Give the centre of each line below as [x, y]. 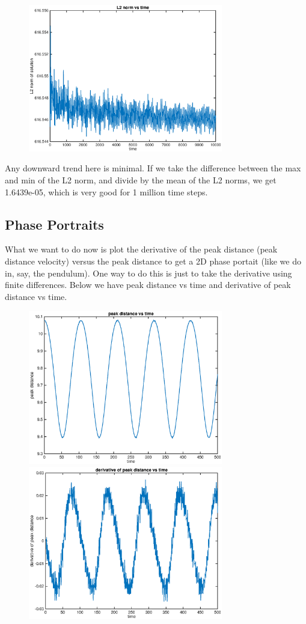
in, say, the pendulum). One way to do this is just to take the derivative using [148, 273]
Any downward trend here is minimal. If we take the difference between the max [153, 168]
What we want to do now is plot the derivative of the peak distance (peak [141, 249]
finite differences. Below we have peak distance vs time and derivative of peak [148, 285]
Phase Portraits [54, 224]
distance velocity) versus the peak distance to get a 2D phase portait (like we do [153, 261]
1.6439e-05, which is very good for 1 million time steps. [106, 191]
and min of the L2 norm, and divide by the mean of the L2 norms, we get [141, 179]
